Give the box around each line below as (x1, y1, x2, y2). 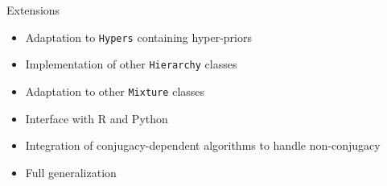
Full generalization (25, 163, 117, 180)
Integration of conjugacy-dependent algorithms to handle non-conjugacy (25, 137, 381, 154)
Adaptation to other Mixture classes (25, 82, 205, 99)
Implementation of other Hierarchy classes (25, 56, 237, 72)
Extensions (6, 2, 60, 18)
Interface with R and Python (25, 110, 168, 126)
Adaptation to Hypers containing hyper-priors (25, 28, 252, 45)
